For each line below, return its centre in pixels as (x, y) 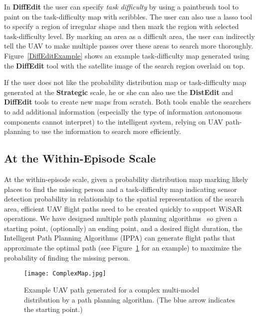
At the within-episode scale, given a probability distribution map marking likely (126, 179)
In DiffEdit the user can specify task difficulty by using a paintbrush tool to (121, 6)
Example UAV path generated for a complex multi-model (112, 289)
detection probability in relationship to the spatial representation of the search (124, 199)
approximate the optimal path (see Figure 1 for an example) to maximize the (123, 248)
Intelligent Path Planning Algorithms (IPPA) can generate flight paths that (120, 238)
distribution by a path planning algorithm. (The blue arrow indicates (130, 299)
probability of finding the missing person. (67, 257)
